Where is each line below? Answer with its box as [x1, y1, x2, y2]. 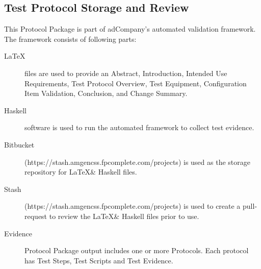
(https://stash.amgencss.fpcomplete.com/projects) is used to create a [24, 201, 241, 211]
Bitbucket [4, 139, 35, 150]
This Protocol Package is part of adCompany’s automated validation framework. [4, 23, 256, 34]
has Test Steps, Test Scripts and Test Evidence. [24, 255, 173, 265]
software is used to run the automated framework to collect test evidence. [24, 122, 254, 133]
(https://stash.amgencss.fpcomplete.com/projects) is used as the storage [24, 156, 250, 167]
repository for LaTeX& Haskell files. [24, 166, 137, 177]
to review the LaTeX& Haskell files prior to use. [49, 210, 199, 221]
